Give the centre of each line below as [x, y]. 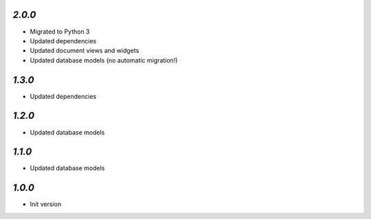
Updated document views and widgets [85, 51]
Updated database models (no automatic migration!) [104, 60]
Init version [46, 204]
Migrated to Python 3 [60, 32]
